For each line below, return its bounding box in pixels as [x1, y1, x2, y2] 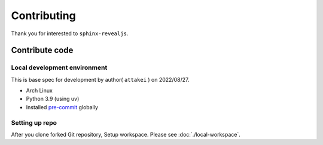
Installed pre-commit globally [26, 103, 99, 110]
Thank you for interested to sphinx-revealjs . [11, 30, 129, 37]
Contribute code [11, 45, 74, 55]
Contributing [11, 9, 76, 22]
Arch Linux [26, 87, 53, 94]
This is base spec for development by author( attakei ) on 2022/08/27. [11, 76, 190, 83]
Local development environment [11, 63, 108, 72]
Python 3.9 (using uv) [26, 95, 80, 103]
